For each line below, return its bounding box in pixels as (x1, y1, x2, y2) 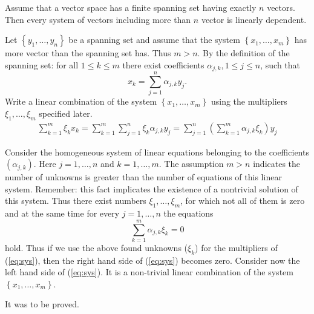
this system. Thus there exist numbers (5, 194, 146, 207)
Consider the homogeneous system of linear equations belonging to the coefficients (5, 145, 309, 158)
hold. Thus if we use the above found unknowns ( (5, 241, 188, 253)
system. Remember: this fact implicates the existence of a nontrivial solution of (5, 182, 298, 195)
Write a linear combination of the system (5, 95, 157, 108)
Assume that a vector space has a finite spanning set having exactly (5, 1, 257, 13)
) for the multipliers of (195, 241, 278, 253)
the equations (163, 207, 214, 220)
